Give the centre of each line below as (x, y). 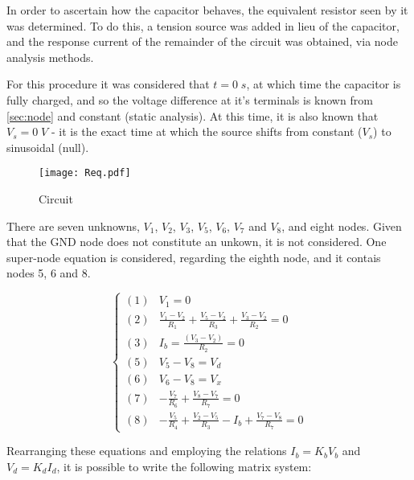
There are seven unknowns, (73, 226)
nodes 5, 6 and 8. (49, 273)
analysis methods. (50, 57)
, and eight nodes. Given (342, 226)
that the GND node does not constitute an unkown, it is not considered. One (197, 242)
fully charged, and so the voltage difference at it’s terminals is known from (190, 99)
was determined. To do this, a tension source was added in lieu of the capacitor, (203, 25)
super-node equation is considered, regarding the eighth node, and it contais (194, 257)
